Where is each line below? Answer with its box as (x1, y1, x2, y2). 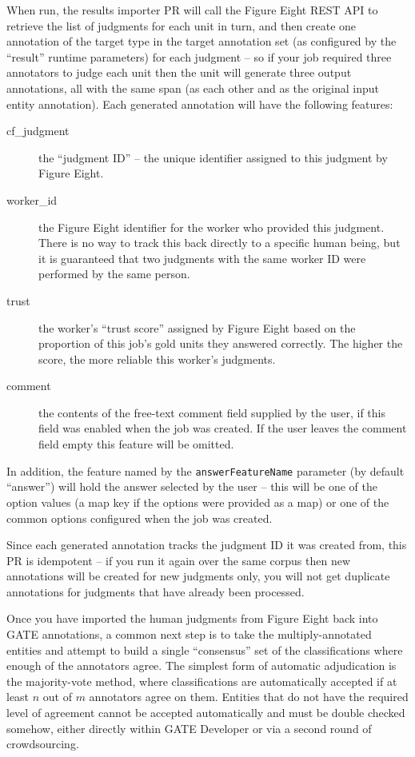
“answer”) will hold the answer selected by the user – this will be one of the (6, 478, 378, 495)
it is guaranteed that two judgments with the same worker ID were (38, 249, 366, 266)
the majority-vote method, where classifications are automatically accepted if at (6, 672, 397, 689)
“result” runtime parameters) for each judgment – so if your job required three (6, 48, 392, 65)
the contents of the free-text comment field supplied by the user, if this (38, 404, 385, 420)
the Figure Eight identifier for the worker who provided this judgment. (38, 218, 385, 235)
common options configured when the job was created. (6, 509, 273, 526)
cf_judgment (6, 122, 70, 139)
